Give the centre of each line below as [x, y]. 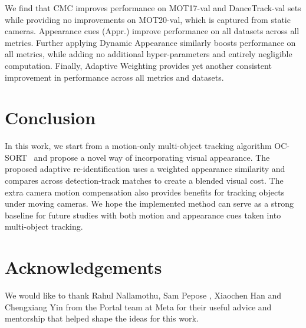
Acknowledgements [83, 267]
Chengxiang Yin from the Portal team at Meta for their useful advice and [138, 307]
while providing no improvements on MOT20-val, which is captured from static [148, 19]
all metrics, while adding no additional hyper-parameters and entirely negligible [149, 54]
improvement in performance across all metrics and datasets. [114, 77]
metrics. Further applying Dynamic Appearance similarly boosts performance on [150, 42]
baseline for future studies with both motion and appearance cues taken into [143, 215]
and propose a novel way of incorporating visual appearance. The [152, 157]
